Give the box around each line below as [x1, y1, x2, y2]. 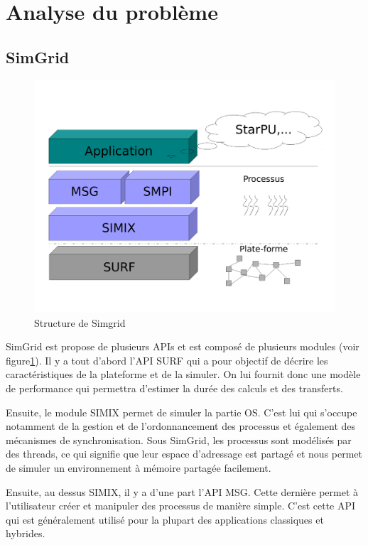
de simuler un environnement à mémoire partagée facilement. [6, 460, 271, 475]
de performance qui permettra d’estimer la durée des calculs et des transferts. [6, 381, 343, 396]
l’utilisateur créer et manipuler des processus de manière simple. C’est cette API [6, 498, 356, 513]
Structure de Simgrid [34, 315, 126, 330]
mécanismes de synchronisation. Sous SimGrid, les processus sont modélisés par [6, 432, 352, 447]
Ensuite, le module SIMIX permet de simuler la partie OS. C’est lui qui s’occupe [6, 404, 357, 419]
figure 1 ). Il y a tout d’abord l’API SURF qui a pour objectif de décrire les [6, 352, 328, 367]
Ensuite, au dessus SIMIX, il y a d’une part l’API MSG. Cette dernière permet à [6, 484, 359, 499]
